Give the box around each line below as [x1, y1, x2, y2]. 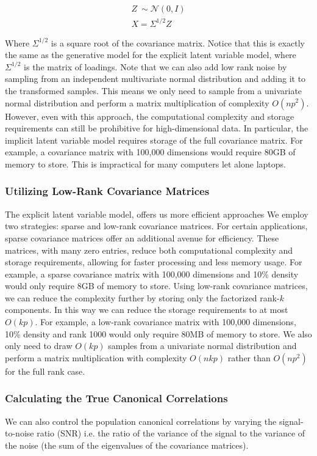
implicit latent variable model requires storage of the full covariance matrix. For [5, 133, 303, 146]
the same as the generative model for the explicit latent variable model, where [5, 48, 296, 61]
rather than [227, 351, 271, 364]
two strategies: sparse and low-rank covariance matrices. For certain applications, [5, 219, 308, 232]
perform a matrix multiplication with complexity [5, 351, 187, 364]
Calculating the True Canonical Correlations [5, 391, 228, 406]
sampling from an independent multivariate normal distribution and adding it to [5, 72, 306, 85]
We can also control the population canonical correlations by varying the [5, 414, 277, 427]
